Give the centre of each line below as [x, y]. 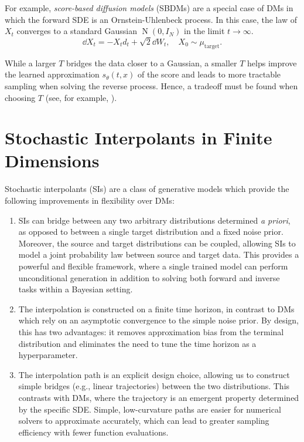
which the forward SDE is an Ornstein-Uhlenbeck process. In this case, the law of [151, 19]
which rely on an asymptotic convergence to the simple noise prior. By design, [158, 320]
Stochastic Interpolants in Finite [139, 138]
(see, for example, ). [81, 97]
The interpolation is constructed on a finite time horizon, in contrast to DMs [156, 308]
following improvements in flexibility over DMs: [90, 200]
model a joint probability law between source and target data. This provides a [159, 254]
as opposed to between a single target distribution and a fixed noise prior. [151, 232]
